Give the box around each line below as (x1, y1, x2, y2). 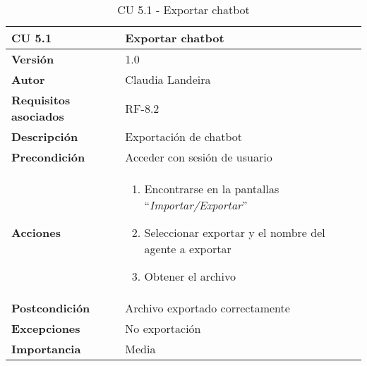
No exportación (125, 320, 201, 336)
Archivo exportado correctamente (125, 300, 290, 316)
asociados (11, 108, 64, 124)
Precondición (11, 149, 85, 165)
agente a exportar (144, 240, 231, 257)
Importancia (11, 341, 81, 357)
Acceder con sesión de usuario (125, 149, 272, 165)
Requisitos (11, 92, 71, 108)
